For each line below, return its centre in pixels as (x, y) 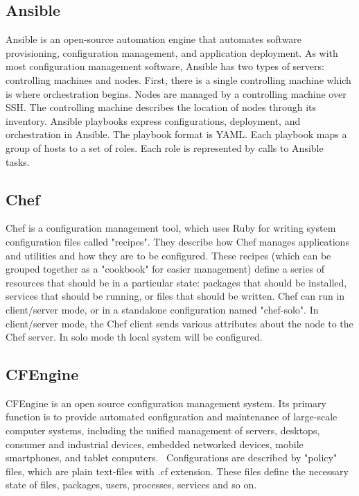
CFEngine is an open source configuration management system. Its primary (166, 403)
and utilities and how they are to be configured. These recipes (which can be (168, 255)
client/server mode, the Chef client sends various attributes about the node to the (179, 323)
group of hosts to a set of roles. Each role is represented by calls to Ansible (165, 147)
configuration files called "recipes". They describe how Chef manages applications (177, 241)
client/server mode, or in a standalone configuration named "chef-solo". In (162, 309)
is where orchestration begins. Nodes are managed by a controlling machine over (176, 93)
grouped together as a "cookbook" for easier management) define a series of (165, 269)
